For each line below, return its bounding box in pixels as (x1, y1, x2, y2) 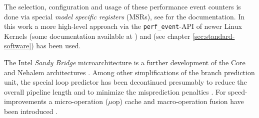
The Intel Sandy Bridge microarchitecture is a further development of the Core (4, 57, 245, 68)
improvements (4, 96, 46, 107)
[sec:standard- (192, 30, 235, 41)
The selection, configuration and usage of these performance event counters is (4, 1, 241, 11)
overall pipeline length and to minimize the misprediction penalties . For (4, 86, 226, 97)
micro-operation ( (54, 96, 108, 107)
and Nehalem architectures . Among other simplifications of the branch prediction (4, 67, 255, 77)
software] (4, 40, 31, 51)
